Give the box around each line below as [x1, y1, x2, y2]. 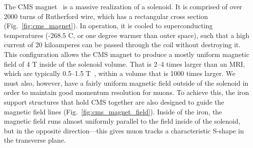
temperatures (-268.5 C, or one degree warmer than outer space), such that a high [4, 30, 250, 40]
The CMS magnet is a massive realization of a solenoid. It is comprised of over [4, 1, 242, 11]
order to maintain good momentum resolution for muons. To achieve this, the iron [4, 87, 249, 97]
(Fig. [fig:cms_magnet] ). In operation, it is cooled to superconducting [4, 20, 213, 31]
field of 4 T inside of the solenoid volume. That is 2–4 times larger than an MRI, [4, 58, 245, 69]
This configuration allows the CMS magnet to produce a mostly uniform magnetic [4, 49, 250, 59]
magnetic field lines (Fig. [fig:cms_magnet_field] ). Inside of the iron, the [4, 106, 222, 116]
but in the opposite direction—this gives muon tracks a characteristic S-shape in [4, 125, 244, 135]
